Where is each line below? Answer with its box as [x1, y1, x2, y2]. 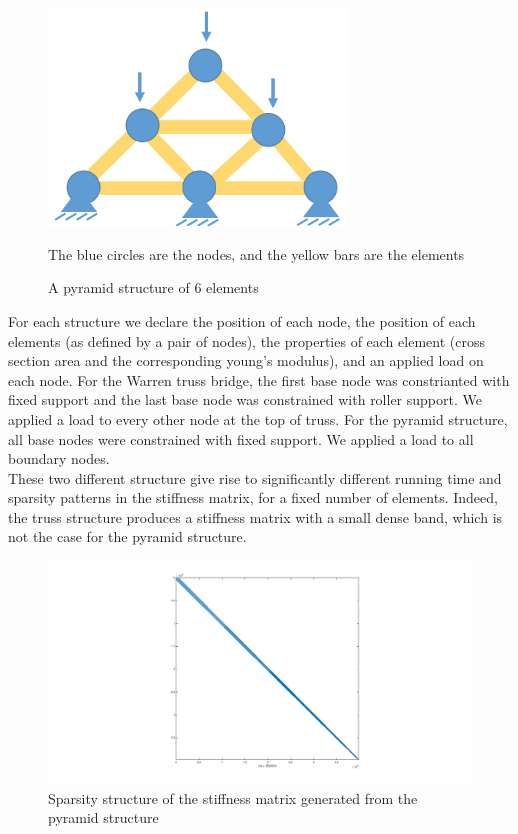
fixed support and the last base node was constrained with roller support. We [8, 389, 482, 410]
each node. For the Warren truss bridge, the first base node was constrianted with [8, 369, 510, 390]
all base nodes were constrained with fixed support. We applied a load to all [8, 428, 474, 449]
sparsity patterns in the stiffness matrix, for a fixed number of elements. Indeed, [8, 487, 498, 508]
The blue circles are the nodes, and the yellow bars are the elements [48, 243, 465, 264]
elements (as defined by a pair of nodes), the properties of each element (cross [8, 330, 485, 351]
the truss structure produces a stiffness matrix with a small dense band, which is [8, 506, 503, 527]
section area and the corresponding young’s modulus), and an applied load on [8, 350, 484, 371]
